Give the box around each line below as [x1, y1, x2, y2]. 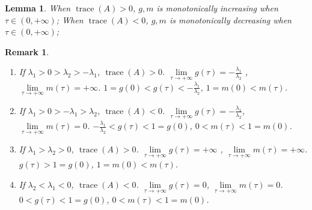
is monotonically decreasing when [169, 13, 292, 26]
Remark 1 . [5, 45, 49, 58]
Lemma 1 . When [5, 2, 71, 14]
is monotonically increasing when [156, 2, 278, 14]
